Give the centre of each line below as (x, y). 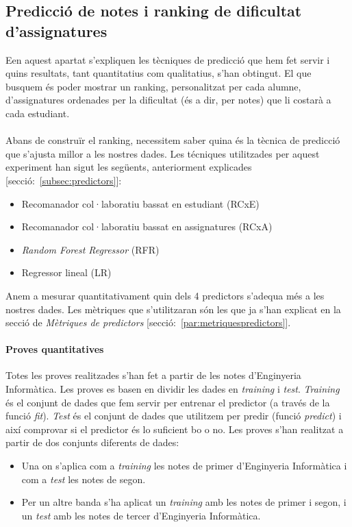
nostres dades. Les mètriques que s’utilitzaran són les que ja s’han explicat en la (173, 309)
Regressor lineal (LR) (66, 272)
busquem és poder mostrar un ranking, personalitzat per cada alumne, (153, 86)
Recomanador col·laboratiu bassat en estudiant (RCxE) (140, 203)
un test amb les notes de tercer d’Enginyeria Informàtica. (141, 515)
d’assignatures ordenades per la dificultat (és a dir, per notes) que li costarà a (168, 100)
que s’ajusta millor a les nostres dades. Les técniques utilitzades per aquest (163, 153)
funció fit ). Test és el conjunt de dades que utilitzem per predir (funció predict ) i (174, 416)
